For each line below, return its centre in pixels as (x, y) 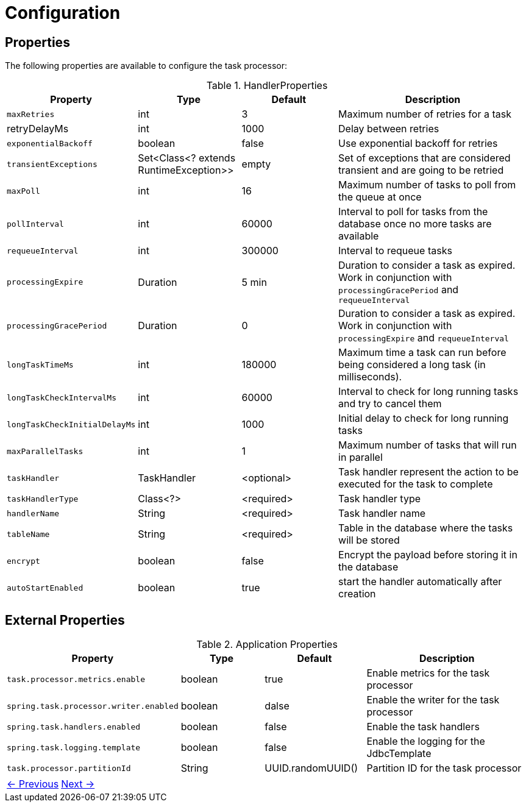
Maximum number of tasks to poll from (427, 185)
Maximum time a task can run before (422, 353)
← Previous (33, 784)
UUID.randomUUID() (311, 768)
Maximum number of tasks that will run (428, 445)
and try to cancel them (390, 404)
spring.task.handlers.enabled (74, 727)
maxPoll (23, 191)
